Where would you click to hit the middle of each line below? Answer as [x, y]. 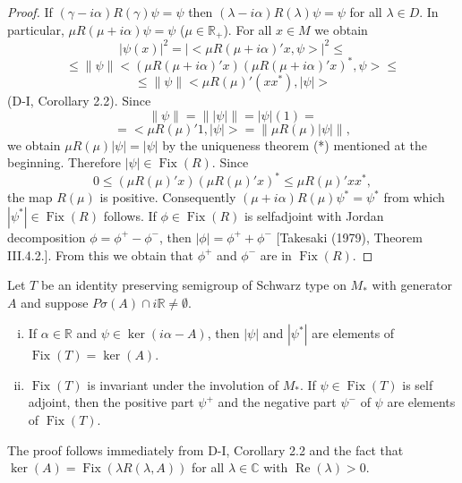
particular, [36, 29]
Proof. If [30, 12]
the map [30, 197]
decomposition [47, 237]
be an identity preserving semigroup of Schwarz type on [193, 285]
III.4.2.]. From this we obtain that [100, 254]
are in [276, 254]
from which [414, 197]
